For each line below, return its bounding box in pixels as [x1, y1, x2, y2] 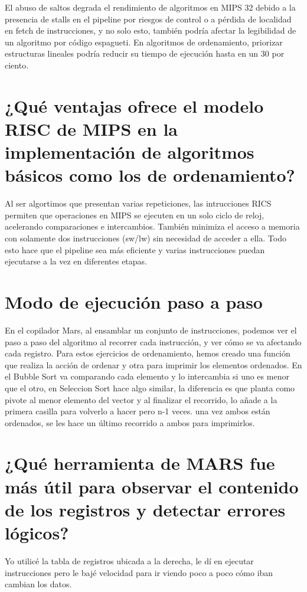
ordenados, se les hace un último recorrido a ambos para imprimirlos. [5, 416, 255, 429]
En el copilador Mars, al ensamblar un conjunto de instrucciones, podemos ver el [5, 323, 297, 336]
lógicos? [5, 521, 69, 545]
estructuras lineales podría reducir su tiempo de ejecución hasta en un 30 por [5, 47, 285, 60]
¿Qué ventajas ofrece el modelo [5, 93, 264, 117]
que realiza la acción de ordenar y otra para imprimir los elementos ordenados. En [5, 358, 302, 371]
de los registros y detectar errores [5, 497, 286, 521]
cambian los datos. [5, 578, 72, 590]
